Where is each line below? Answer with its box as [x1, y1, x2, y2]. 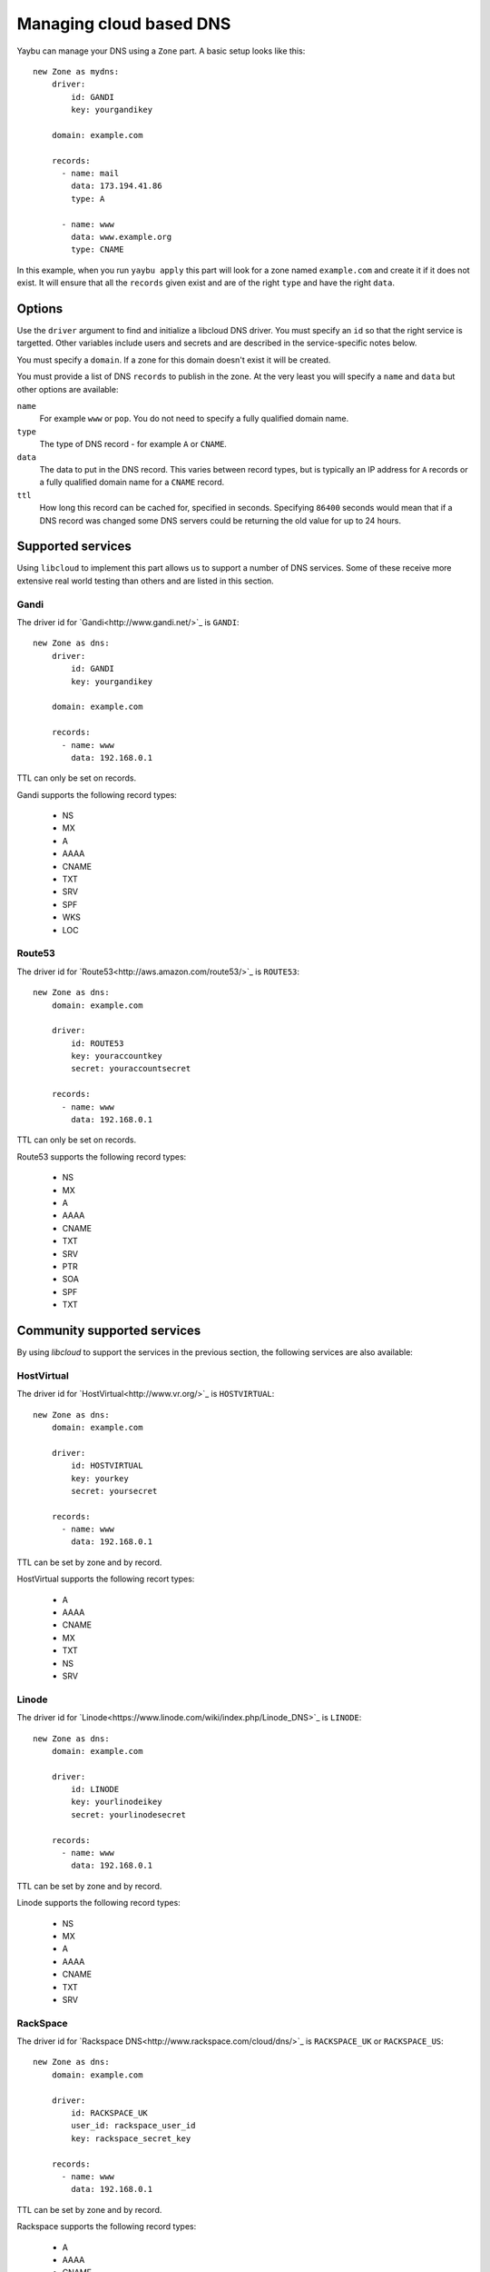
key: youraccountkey [71, 1051, 162, 1061]
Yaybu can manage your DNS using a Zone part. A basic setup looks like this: [16, 45, 306, 56]
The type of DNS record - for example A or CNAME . [39, 439, 227, 450]
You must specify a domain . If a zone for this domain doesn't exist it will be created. [16, 354, 331, 365]
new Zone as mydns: [33, 66, 120, 76]
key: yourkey [71, 1473, 129, 1483]
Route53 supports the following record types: [16, 1151, 187, 1162]
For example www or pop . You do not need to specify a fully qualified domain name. [39, 414, 349, 424]
